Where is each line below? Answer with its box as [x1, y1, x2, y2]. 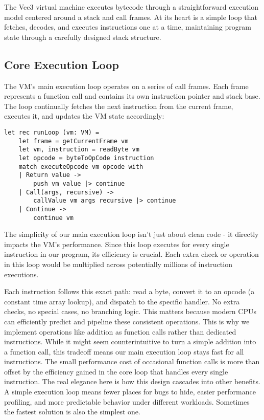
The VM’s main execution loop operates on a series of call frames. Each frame [4, 80, 249, 91]
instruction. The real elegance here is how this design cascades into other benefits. [4, 376, 260, 387]
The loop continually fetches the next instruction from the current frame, [4, 100, 233, 111]
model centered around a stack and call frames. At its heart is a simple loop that [4, 11, 257, 22]
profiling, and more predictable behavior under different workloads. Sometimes [4, 396, 250, 407]
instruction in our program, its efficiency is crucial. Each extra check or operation [4, 249, 259, 259]
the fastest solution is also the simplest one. [4, 406, 140, 417]
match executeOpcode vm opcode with [18, 163, 143, 170]
